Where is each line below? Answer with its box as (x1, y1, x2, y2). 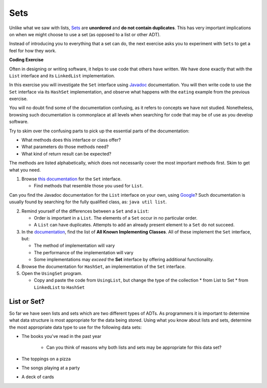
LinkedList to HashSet (34, 284, 85, 290)
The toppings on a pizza (21, 356, 71, 362)
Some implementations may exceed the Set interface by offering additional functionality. (34, 257, 214, 263)
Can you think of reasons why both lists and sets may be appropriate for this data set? (46, 344, 222, 350)
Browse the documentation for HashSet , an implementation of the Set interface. (21, 263, 186, 270)
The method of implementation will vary (34, 243, 115, 249)
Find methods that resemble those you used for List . (34, 183, 143, 189)
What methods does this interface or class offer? (21, 137, 121, 143)
